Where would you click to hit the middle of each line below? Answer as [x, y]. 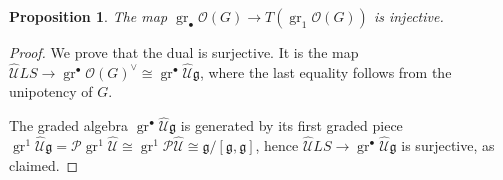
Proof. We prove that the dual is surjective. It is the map [184, 52]
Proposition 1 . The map [88, 16]
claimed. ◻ [44, 164]
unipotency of [51, 91]
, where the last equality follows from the [325, 71]
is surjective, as [448, 145]
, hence [277, 145]
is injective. [408, 16]
